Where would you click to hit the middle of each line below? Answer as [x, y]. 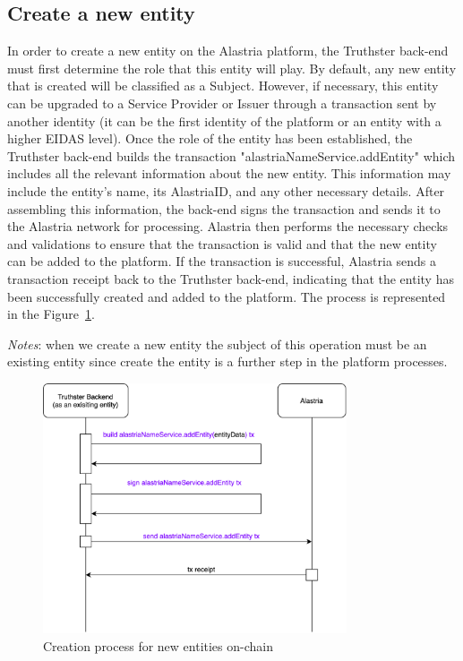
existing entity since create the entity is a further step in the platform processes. [227, 361]
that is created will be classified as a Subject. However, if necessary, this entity [223, 86]
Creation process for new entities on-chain [158, 646]
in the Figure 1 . [51, 314]
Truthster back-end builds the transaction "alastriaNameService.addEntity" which [231, 155]
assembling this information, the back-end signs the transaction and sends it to [224, 208]
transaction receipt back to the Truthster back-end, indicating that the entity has [231, 278]
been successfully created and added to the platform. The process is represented [227, 296]
